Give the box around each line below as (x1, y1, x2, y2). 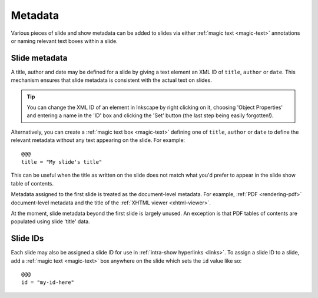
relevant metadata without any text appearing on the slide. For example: (11, 137, 185, 144)
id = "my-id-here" (21, 279, 75, 286)
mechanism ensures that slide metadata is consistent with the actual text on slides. (11, 77, 212, 84)
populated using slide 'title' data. (11, 218, 91, 225)
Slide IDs (11, 233, 44, 244)
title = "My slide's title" (21, 158, 102, 165)
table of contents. (11, 180, 54, 187)
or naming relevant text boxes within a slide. (11, 37, 118, 44)
